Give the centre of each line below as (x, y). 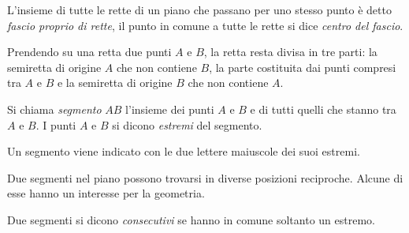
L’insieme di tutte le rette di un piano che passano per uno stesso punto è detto (199, 9)
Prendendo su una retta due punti (89, 52)
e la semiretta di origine (115, 83)
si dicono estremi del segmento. (187, 124)
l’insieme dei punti (170, 109)
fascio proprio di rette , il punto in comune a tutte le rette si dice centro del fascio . (205, 25)
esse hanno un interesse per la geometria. (106, 193)
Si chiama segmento (54, 109)
